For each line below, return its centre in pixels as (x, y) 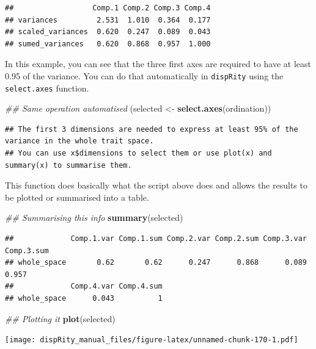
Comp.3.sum (27, 250)
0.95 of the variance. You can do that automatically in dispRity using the (144, 75)
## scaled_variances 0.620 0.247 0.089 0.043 (108, 32)
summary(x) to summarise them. (68, 165)
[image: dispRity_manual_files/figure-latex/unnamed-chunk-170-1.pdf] (152, 340)
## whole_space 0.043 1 (84, 298)
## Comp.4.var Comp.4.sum (84, 286)
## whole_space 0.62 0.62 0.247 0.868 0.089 (156, 263)
